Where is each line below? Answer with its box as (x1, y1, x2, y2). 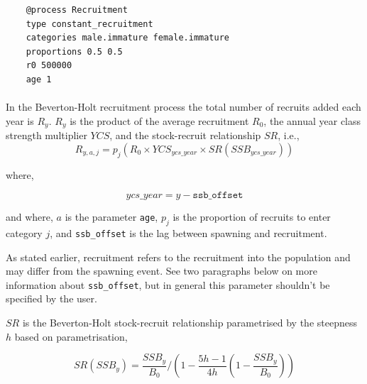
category (6, 225, 43, 240)
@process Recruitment (26, 5, 128, 15)
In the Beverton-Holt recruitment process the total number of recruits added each (6, 99, 361, 114)
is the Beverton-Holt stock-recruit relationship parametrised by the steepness (22, 315, 357, 330)
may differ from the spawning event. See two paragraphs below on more (6, 263, 317, 278)
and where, (6, 209, 53, 224)
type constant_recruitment (26, 18, 153, 29)
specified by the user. (6, 291, 97, 306)
